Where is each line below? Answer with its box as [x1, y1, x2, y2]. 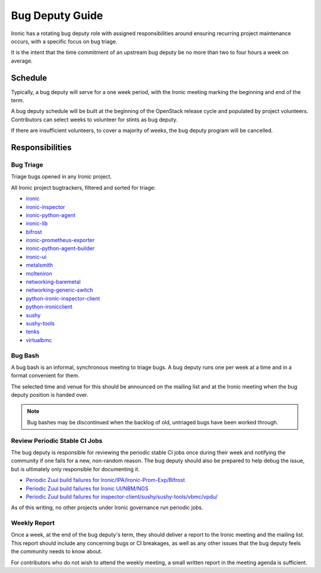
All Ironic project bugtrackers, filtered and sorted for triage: [11, 184, 156, 191]
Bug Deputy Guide [11, 9, 103, 22]
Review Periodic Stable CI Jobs [11, 436, 103, 444]
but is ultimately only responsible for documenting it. [11, 465, 140, 472]
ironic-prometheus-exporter [26, 237, 95, 244]
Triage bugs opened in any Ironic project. [11, 173, 112, 180]
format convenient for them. [11, 372, 80, 379]
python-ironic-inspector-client [26, 295, 100, 302]
